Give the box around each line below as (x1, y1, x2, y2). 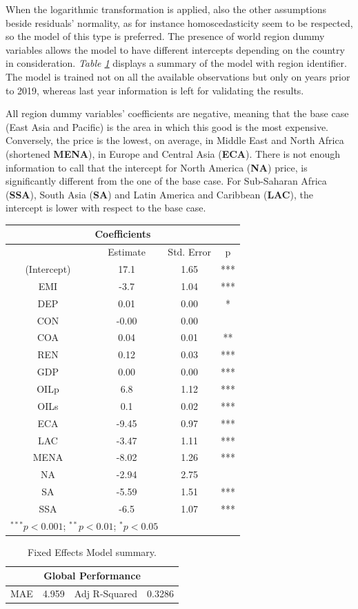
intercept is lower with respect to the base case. (6, 200, 206, 215)
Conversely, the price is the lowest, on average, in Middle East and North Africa (6, 133, 344, 147)
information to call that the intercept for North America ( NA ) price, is (6, 160, 308, 174)
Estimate (108, 245, 146, 259)
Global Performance (43, 568, 141, 583)
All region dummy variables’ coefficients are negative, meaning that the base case (6, 106, 349, 121)
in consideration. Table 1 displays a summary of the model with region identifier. (6, 56, 347, 70)
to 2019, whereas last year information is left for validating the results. (6, 83, 304, 97)
